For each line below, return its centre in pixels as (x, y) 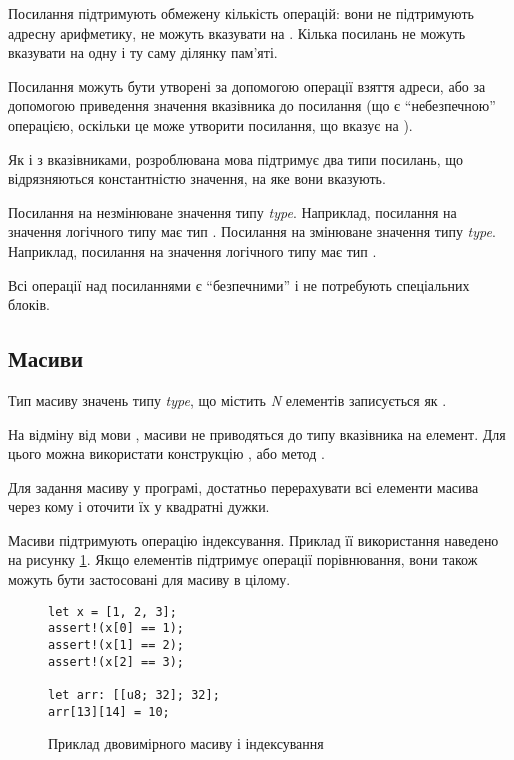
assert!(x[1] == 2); (116, 644)
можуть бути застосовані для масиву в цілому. (149, 579)
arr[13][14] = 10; (109, 711)
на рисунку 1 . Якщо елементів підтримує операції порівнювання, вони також (243, 559)
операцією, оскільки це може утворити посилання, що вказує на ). (210, 124)
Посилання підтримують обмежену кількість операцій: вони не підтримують (241, 13)
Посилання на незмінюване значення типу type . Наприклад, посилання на (232, 211)
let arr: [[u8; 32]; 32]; (134, 694)
